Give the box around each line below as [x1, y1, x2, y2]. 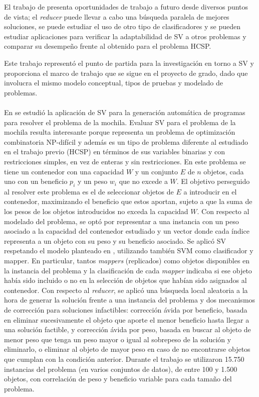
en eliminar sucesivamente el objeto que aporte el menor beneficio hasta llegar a [4, 314, 249, 325]
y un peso [77, 176, 108, 186]
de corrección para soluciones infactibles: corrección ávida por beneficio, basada [4, 305, 247, 315]
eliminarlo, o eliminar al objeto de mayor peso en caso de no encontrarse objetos [4, 344, 250, 354]
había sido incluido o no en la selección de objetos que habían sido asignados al [4, 275, 247, 285]
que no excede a [119, 176, 168, 186]
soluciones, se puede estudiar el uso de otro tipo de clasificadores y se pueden [4, 21, 241, 32]
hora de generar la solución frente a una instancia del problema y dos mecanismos [4, 294, 255, 305]
